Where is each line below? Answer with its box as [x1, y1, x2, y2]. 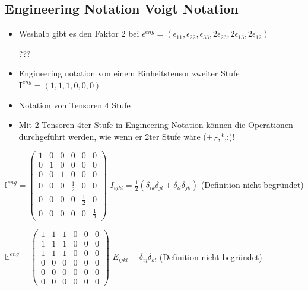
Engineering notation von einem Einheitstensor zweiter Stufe [18, 67, 240, 79]
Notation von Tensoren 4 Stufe [18, 98, 131, 111]
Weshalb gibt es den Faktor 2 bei [18, 27, 139, 40]
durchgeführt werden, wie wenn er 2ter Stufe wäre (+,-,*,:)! [18, 130, 235, 142]
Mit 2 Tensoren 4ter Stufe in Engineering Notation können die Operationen [18, 119, 293, 131]
